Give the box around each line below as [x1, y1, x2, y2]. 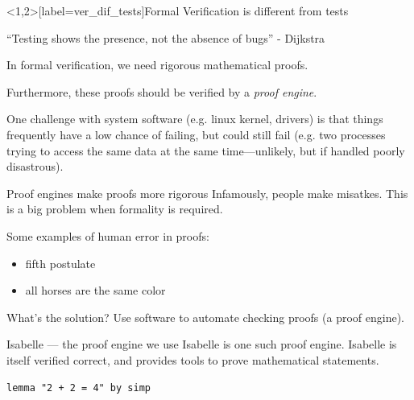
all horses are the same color [25, 282, 166, 299]
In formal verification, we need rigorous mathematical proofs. [6, 56, 308, 73]
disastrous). [6, 158, 64, 175]
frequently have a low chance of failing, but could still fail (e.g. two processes [6, 126, 386, 142]
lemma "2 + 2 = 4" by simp [6, 381, 151, 394]
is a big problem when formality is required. [6, 200, 223, 217]
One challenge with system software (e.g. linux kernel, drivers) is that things [6, 110, 383, 127]
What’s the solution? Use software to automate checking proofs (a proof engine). [6, 308, 404, 325]
